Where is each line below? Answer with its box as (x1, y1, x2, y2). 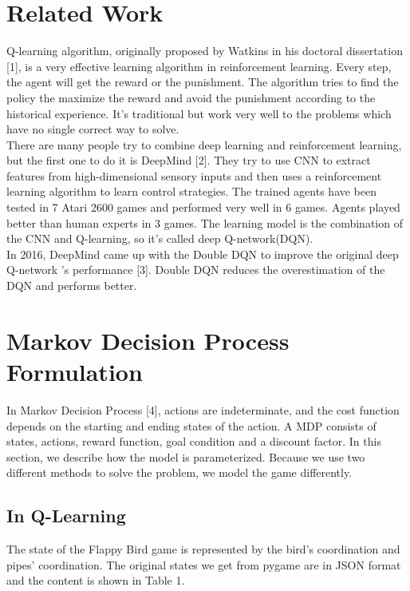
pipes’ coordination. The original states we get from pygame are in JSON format (6, 556, 401, 573)
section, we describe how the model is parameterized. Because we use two (6, 448, 365, 465)
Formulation (6, 355, 143, 387)
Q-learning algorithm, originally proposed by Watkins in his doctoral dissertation (6, 42, 403, 59)
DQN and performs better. (6, 277, 137, 294)
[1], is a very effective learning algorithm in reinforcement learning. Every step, (6, 58, 392, 74)
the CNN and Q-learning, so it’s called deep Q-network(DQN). (6, 230, 313, 247)
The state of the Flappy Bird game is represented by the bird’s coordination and (6, 541, 400, 557)
